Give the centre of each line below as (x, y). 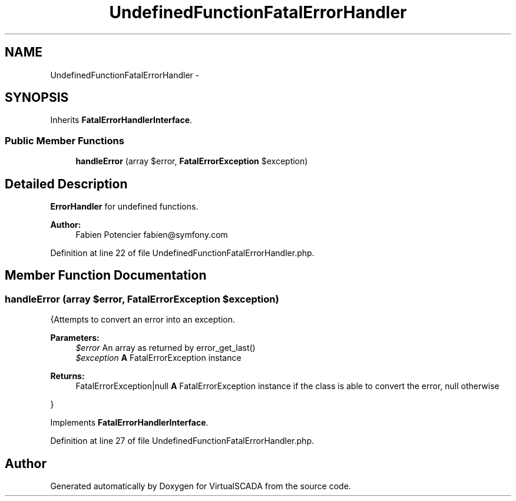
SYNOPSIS (37, 98)
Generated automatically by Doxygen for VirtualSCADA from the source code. (201, 486)
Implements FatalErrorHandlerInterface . (129, 423)
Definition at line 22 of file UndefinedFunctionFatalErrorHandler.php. (182, 253)
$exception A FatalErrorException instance (158, 358)
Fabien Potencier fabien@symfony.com (152, 235)
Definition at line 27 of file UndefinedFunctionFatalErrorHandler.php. (182, 441)
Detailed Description (66, 184)
